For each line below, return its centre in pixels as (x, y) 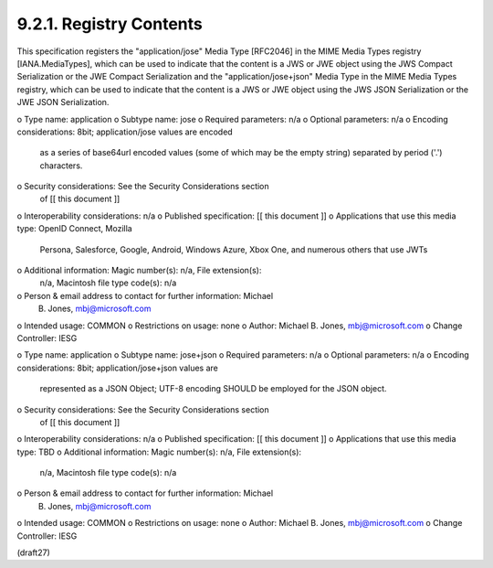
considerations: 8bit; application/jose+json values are (118, 368)
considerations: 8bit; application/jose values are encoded (125, 132)
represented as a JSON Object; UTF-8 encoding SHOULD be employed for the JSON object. (213, 389)
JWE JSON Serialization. (63, 102)
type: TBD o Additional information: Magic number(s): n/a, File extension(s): (159, 452)
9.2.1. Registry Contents (110, 24)
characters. (61, 166)
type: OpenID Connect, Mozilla (74, 229)
